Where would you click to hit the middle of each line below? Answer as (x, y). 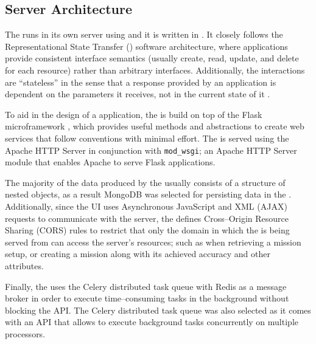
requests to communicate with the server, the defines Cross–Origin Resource (147, 218)
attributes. (24, 265)
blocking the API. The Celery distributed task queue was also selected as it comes (158, 310)
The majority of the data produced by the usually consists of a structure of (145, 182)
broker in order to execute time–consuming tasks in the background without (147, 298)
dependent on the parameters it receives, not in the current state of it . (138, 94)
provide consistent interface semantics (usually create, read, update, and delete (152, 58)
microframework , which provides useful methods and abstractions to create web (155, 126)
